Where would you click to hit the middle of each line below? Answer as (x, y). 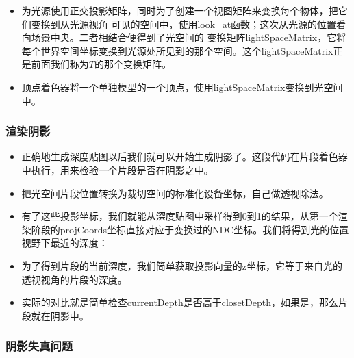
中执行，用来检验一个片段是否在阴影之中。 (117, 169)
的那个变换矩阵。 (132, 64)
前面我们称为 (60, 64)
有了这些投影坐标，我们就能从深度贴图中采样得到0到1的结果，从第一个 (180, 216)
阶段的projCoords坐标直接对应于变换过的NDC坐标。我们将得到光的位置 (190, 229)
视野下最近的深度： (65, 243)
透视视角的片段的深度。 (74, 279)
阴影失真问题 (39, 346)
